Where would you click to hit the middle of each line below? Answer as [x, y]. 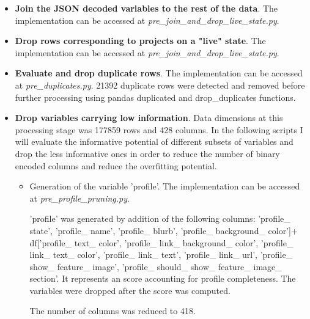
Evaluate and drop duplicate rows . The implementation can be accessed [159, 73]
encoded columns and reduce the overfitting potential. [116, 165]
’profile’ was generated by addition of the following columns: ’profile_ [160, 218]
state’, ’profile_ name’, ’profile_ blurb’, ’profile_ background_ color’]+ [164, 230]
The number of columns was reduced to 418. [113, 311]
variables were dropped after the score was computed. [130, 290]
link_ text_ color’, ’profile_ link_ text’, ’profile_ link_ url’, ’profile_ [161, 255]
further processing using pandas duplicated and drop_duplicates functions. [155, 97]
